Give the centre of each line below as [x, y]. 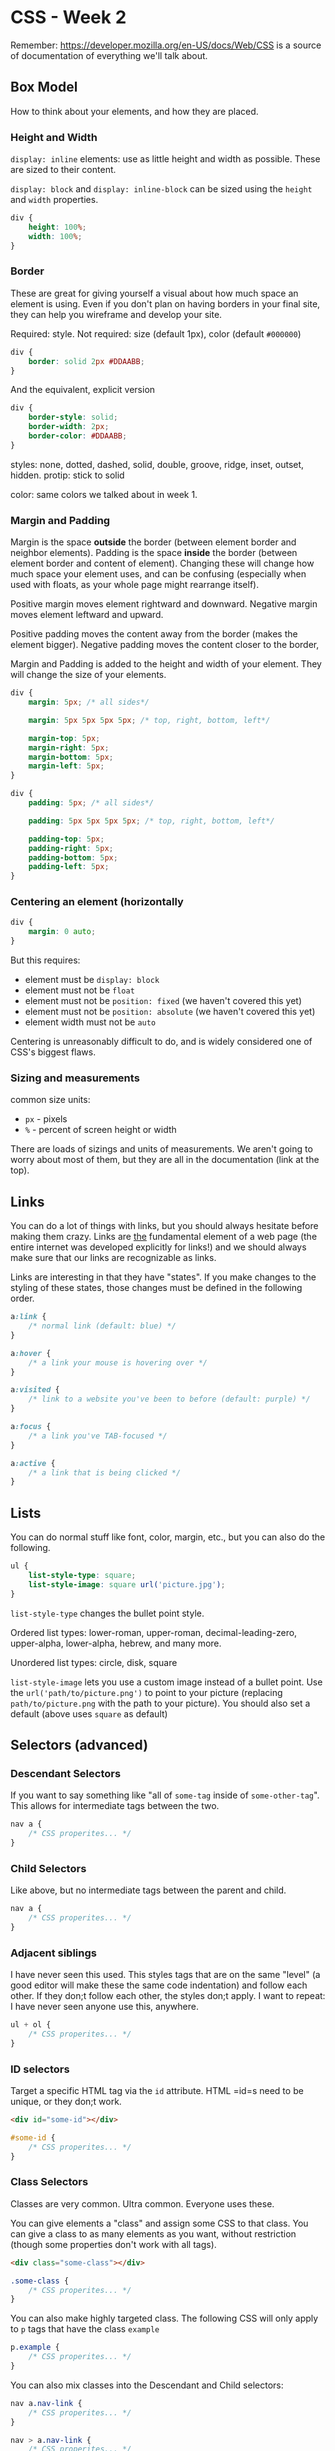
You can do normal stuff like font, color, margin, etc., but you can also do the [168, 1537]
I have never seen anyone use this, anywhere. [104, 2007]
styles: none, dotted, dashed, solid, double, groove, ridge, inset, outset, [157, 464]
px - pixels [46, 1119]
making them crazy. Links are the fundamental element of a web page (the [164, 1237]
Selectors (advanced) [79, 1745]
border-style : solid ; [73, 417]
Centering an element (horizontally [97, 902]
